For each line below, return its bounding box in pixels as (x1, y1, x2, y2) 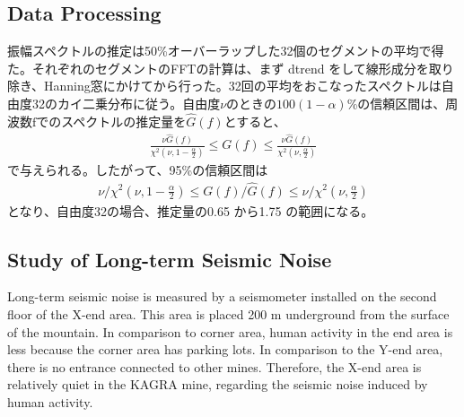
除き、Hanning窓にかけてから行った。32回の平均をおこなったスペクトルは (7, 76, 442, 95)
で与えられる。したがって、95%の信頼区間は (7, 160, 268, 178)
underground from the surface (285, 304, 450, 323)
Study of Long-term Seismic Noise (7, 245, 332, 273)
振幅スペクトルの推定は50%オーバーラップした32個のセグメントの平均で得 (7, 41, 444, 60)
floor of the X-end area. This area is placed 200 (7, 304, 267, 323)
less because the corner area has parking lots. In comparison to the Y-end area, (7, 340, 443, 359)
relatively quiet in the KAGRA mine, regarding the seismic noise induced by (7, 375, 428, 394)
